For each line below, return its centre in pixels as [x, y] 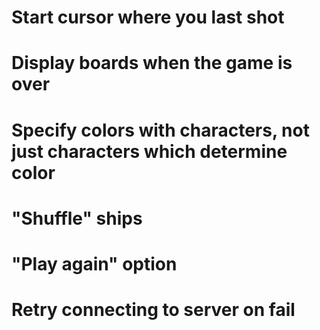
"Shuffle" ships [77, 218]
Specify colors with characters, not [160, 130]
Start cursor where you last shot [148, 17]
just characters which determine [149, 151]
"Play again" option [94, 263]
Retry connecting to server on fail [153, 310]
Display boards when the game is [152, 63]
